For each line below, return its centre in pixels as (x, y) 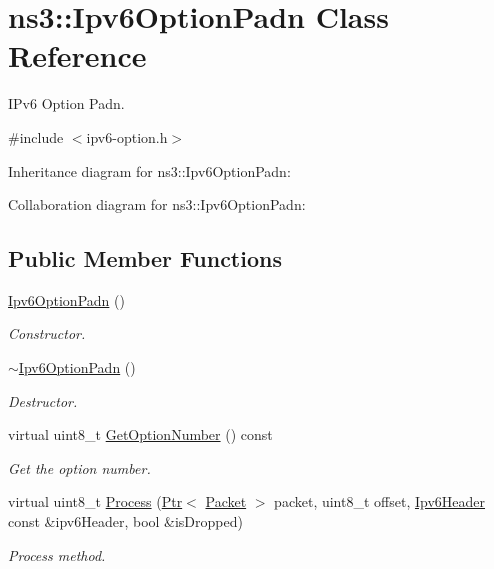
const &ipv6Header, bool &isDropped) (125, 521)
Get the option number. (79, 467)
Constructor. (47, 333)
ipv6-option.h (127, 136)
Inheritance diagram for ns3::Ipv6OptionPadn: (149, 170)
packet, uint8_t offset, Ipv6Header (380, 501)
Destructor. (43, 400)
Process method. (57, 554)
